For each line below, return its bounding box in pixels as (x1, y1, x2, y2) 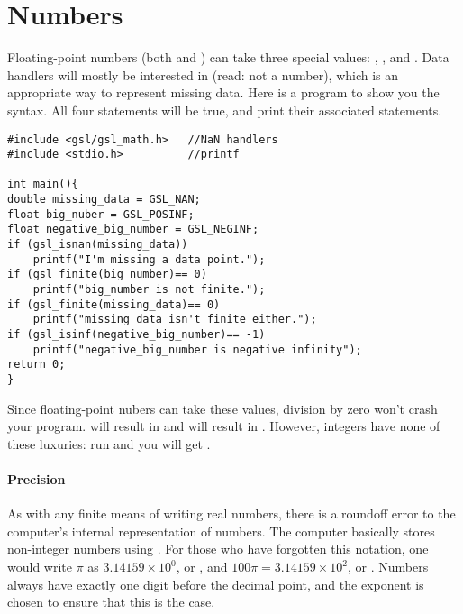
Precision (7, 470, 66, 489)
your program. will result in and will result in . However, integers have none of (7, 417, 440, 435)
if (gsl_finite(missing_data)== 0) (7, 298, 221, 311)
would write (7, 557, 72, 576)
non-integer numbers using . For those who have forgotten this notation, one (7, 539, 429, 558)
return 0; (7, 358, 66, 371)
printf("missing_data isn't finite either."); (32, 313, 317, 326)
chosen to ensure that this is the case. (7, 592, 215, 611)
